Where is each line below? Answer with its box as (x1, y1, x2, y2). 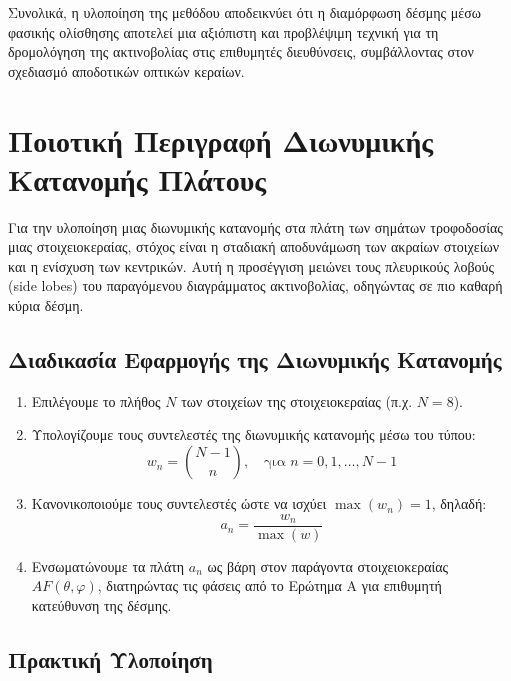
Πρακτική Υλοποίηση (8, 643, 213, 674)
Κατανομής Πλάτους (8, 158, 267, 199)
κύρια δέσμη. (8, 295, 84, 316)
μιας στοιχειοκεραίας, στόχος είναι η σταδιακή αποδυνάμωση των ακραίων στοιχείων (8, 236, 500, 257)
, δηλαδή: (431, 493, 487, 514)
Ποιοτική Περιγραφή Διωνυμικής (8, 119, 434, 160)
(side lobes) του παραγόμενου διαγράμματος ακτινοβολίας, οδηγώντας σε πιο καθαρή (8, 275, 503, 296)
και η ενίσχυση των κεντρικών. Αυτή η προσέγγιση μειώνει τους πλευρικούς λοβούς (8, 255, 495, 276)
